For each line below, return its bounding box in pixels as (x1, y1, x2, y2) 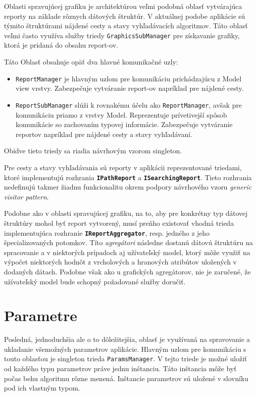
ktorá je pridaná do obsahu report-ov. (4, 40, 118, 50)
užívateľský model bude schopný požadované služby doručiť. (4, 276, 186, 286)
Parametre (4, 305, 77, 326)
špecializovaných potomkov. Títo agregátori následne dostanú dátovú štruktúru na (4, 237, 253, 248)
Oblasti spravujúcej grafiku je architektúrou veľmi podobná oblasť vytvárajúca (4, 1, 242, 11)
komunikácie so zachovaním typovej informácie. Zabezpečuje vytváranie (15, 119, 233, 130)
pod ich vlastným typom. (4, 383, 80, 393)
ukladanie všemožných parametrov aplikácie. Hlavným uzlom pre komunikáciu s (4, 343, 247, 354)
